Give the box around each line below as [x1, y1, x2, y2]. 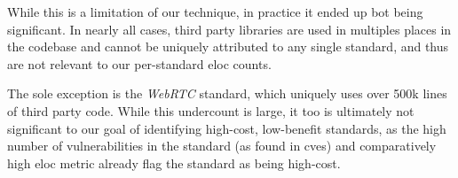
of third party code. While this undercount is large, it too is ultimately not [7, 101, 415, 120]
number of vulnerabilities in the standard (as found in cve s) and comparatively [7, 136, 437, 155]
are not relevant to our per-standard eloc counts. [7, 54, 272, 73]
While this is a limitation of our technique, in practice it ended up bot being [7, 3, 423, 20]
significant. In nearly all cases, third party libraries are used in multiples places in [7, 19, 452, 38]
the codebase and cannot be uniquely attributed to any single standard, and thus [7, 37, 449, 56]
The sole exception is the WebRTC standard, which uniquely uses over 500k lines [7, 84, 447, 103]
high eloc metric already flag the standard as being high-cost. [7, 153, 341, 172]
